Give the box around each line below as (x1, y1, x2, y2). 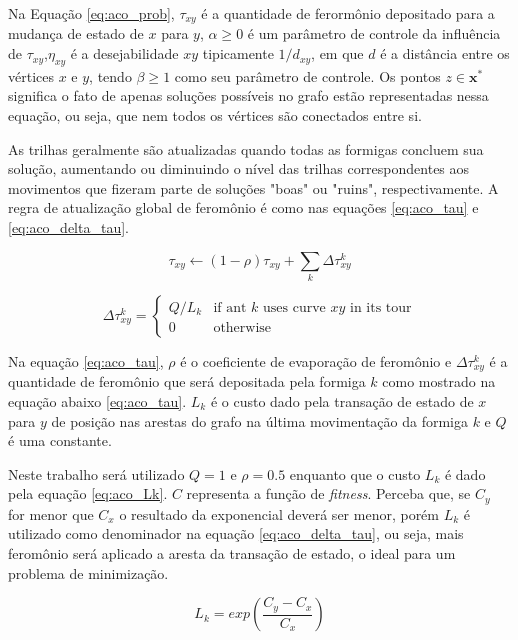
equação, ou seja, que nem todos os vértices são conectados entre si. (8, 105, 422, 126)
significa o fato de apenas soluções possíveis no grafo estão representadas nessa (8, 85, 489, 106)
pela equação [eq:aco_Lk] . (8, 483, 168, 504)
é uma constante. (8, 430, 112, 451)
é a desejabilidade (70, 43, 179, 64)
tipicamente (202, 43, 274, 64)
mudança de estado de (8, 23, 144, 44)
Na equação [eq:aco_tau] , (8, 350, 164, 371)
